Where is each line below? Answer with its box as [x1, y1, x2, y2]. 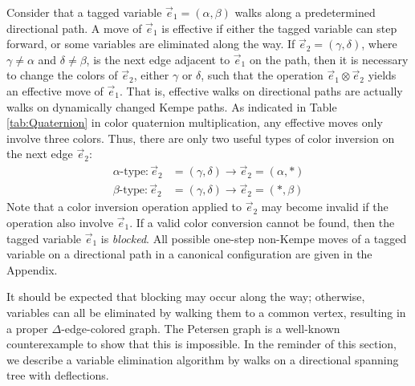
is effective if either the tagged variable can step [161, 19, 397, 36]
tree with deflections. [6, 367, 109, 384]
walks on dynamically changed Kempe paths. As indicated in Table [6, 98, 337, 115]
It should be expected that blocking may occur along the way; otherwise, [6, 288, 365, 305]
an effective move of [6, 82, 104, 99]
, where [361, 35, 397, 52]
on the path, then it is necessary [249, 51, 409, 67]
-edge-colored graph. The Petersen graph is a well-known [61, 319, 340, 336]
